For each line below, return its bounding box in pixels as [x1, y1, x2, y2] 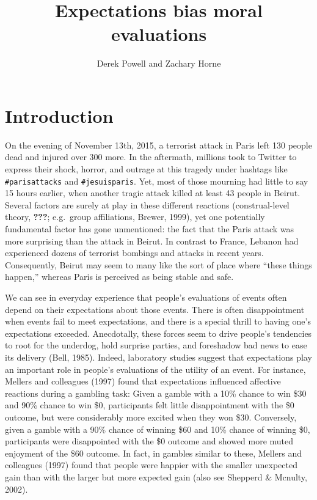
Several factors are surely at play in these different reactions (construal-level [5, 198, 290, 211]
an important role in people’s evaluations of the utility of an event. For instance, [5, 362, 306, 375]
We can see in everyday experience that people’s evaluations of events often [5, 291, 287, 304]
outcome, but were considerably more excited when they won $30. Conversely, [5, 410, 297, 423]
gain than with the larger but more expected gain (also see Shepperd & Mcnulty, [5, 470, 307, 483]
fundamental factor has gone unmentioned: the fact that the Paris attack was [5, 222, 294, 235]
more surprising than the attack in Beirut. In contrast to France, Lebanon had [5, 234, 299, 247]
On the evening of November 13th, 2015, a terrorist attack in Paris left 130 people [5, 138, 312, 151]
